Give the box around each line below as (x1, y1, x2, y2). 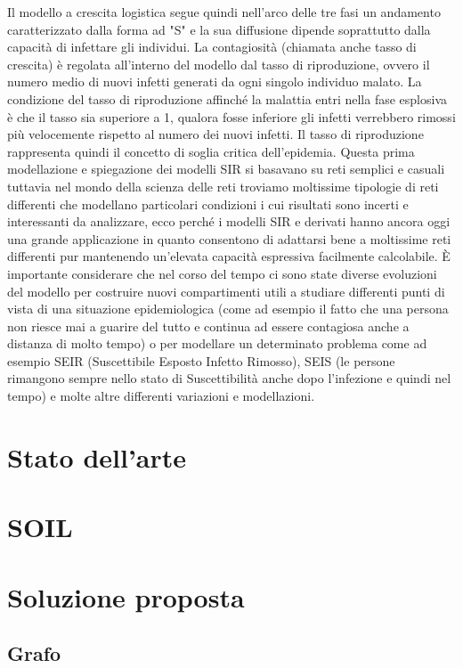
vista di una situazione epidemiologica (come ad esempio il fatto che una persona (7, 299, 449, 318)
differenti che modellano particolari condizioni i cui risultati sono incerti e (7, 194, 409, 213)
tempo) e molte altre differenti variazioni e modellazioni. (7, 387, 315, 405)
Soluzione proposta (7, 578, 245, 615)
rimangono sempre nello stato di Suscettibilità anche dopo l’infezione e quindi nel (7, 369, 451, 387)
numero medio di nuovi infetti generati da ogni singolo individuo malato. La (7, 72, 422, 91)
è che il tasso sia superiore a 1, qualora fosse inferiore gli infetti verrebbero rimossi (7, 107, 456, 126)
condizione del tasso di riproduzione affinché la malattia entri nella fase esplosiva (7, 89, 447, 108)
